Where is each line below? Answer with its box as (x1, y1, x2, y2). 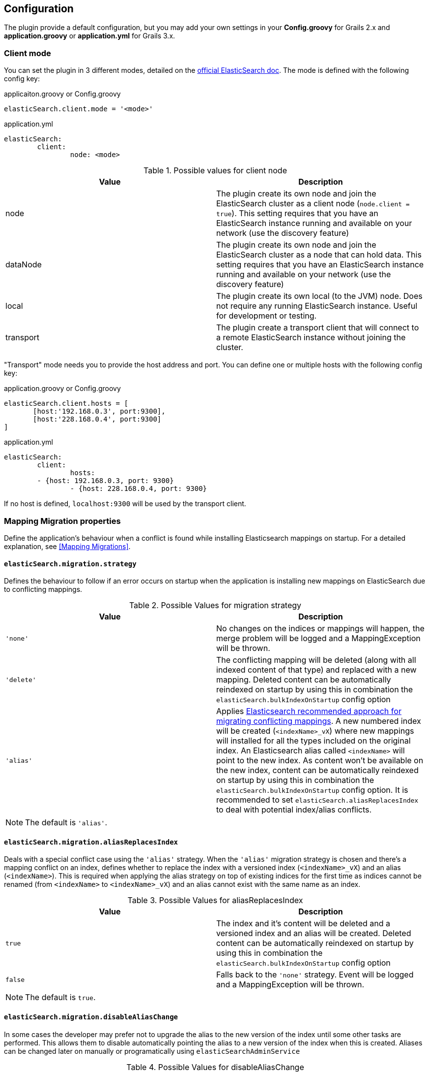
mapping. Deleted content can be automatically (216, 675, 391, 685)
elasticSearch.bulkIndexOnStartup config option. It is (216, 785, 408, 795)
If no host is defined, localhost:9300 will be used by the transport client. (4, 499, 246, 508)
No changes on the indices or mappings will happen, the (216, 623, 425, 634)
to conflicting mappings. (4, 585, 83, 594)
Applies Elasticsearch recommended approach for (216, 706, 401, 716)
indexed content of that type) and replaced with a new (216, 665, 417, 675)
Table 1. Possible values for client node (143, 165, 287, 176)
